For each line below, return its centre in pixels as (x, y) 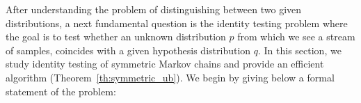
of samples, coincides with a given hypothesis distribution (128, 50)
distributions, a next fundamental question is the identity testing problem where (177, 23)
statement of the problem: (61, 91)
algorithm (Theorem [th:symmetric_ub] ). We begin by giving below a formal (170, 77)
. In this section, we (299, 50)
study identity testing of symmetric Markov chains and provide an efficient (165, 64)
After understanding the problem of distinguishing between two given (154, 9)
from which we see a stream (296, 37)
